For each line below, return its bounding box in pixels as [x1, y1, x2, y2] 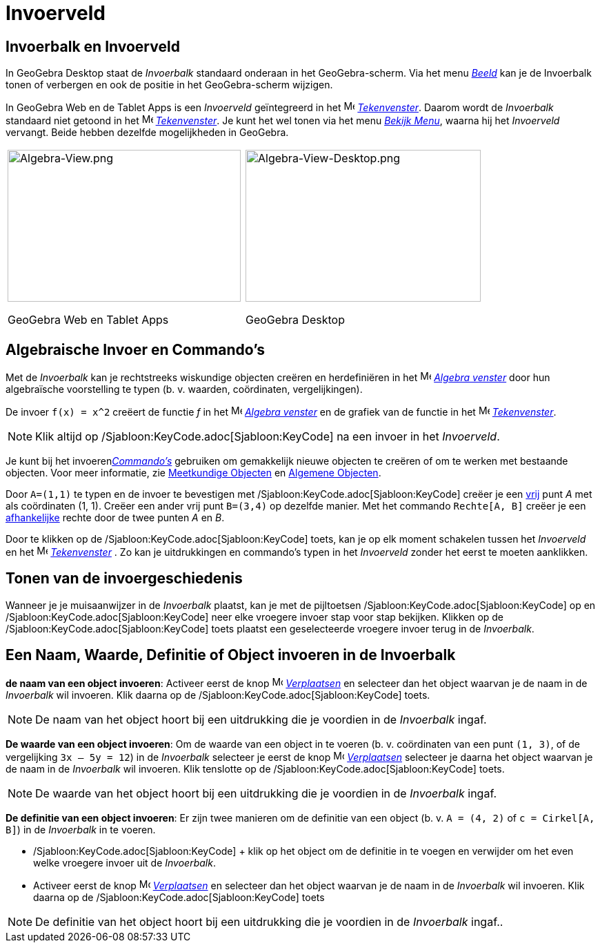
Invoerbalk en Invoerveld [6, 37, 180, 55]
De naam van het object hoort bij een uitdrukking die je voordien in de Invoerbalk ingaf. [35, 712, 487, 726]
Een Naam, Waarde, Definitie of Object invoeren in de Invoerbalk [6, 646, 456, 664]
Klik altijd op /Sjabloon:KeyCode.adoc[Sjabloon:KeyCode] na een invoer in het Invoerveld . [35, 429, 500, 444]
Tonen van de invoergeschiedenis [6, 570, 243, 588]
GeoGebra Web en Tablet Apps [8, 313, 169, 327]
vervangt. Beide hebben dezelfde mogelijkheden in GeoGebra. [6, 126, 289, 139]
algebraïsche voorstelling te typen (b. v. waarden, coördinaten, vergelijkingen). [6, 383, 363, 396]
